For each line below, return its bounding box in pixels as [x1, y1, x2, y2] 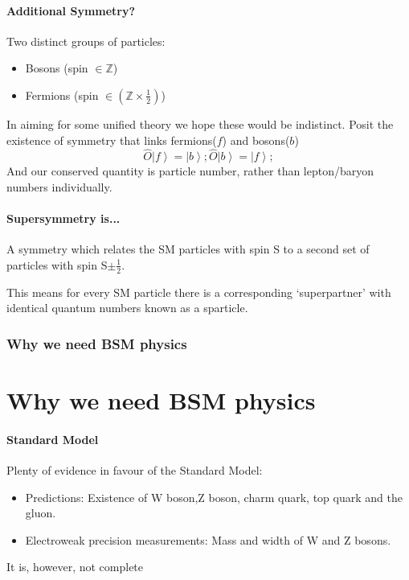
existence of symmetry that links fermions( [6, 131, 217, 148]
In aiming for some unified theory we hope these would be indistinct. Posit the [6, 115, 394, 132]
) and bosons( [222, 131, 290, 148]
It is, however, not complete [6, 558, 144, 575]
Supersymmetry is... [6, 210, 121, 227]
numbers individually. [6, 178, 112, 195]
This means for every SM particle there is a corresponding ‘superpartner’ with [6, 283, 391, 300]
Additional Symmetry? [6, 2, 136, 19]
